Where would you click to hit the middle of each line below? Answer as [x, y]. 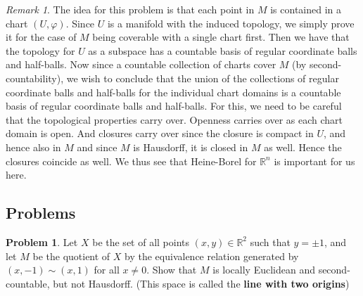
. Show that [172, 270]
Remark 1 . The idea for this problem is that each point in [130, 9]
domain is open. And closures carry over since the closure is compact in [160, 133]
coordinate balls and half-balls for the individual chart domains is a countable [173, 92]
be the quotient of [71, 256]
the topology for [40, 50]
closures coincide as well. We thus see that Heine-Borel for [131, 161]
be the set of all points [141, 242]
